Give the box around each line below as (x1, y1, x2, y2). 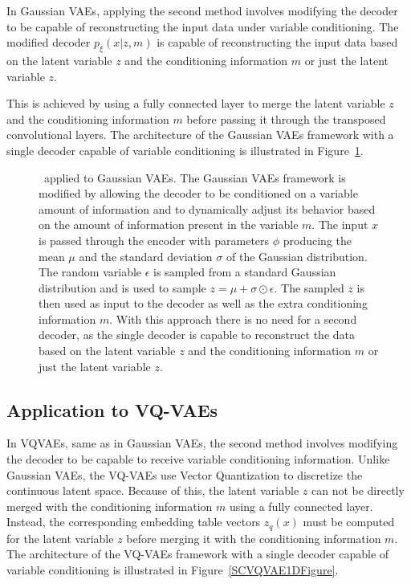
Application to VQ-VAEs (6, 397, 218, 422)
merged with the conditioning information (6, 497, 213, 514)
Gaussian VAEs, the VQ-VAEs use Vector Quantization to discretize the (6, 466, 363, 483)
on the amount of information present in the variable (39, 216, 299, 233)
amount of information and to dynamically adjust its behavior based (39, 200, 376, 217)
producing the (283, 231, 352, 248)
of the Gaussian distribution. (226, 247, 368, 264)
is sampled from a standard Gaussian (153, 263, 336, 280)
